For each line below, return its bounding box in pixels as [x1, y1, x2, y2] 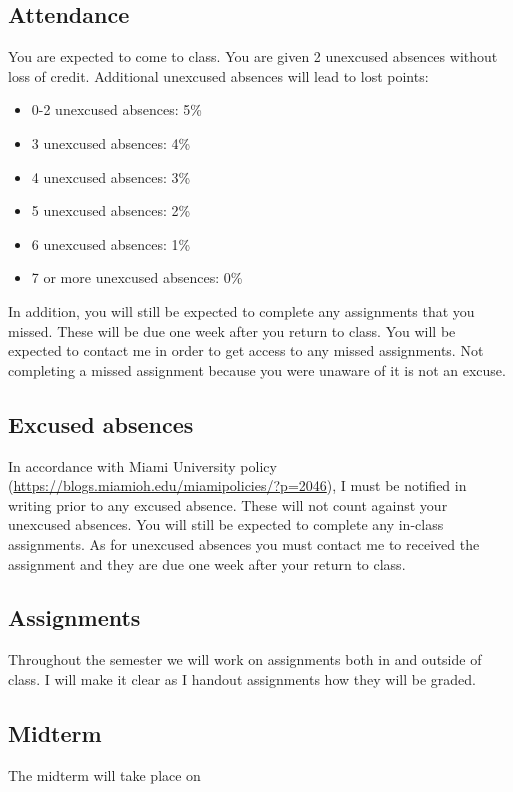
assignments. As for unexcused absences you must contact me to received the [8, 533, 480, 554]
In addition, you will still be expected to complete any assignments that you [8, 300, 475, 321]
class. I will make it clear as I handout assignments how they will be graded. [8, 668, 476, 689]
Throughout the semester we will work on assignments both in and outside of [8, 649, 482, 670]
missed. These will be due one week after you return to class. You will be [8, 320, 456, 341]
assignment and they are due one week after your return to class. [8, 553, 406, 574]
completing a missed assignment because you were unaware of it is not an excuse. [8, 359, 506, 380]
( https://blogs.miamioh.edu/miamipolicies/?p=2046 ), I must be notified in [8, 475, 467, 496]
